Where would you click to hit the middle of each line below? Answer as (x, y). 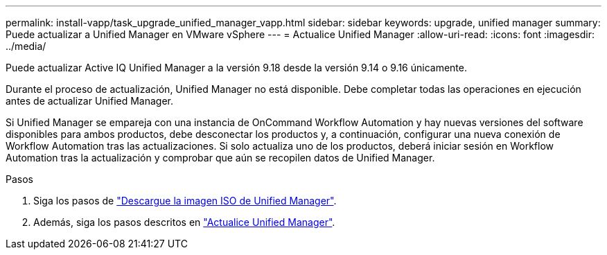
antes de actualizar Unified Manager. (90, 101)
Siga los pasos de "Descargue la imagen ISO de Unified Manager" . (185, 201)
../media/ (26, 46)
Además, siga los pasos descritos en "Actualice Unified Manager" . (184, 222)
